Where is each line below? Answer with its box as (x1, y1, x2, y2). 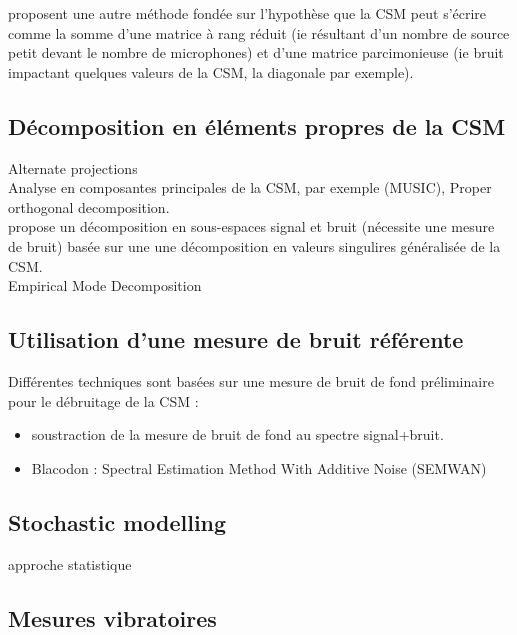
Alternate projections (8, 157, 138, 178)
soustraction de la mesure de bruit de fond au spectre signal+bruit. (31, 424, 444, 445)
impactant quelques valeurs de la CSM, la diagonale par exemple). (8, 61, 414, 82)
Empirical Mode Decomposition (8, 275, 202, 296)
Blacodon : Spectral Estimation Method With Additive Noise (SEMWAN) (31, 457, 487, 478)
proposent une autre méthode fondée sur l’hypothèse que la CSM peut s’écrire (8, 3, 487, 23)
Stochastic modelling (8, 506, 227, 537)
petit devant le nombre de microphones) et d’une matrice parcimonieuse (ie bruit (8, 42, 504, 63)
